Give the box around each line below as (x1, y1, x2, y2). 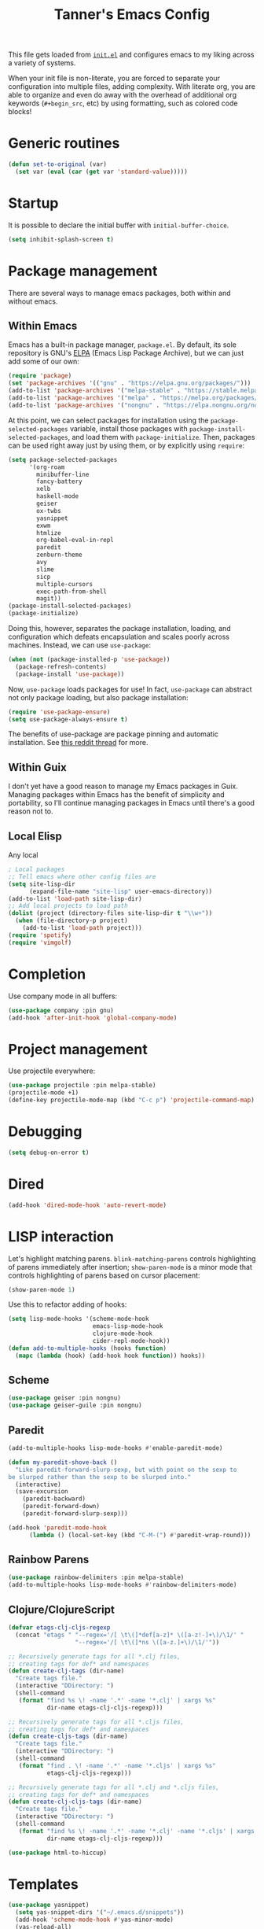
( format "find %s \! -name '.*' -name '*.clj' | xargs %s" (18, 1696, 216, 1704)
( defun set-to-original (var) (8, 160, 108, 168)
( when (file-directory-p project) (15, 917, 128, 925)
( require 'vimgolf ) (8, 939, 72, 946)
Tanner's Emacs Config (53, 6, 211, 24)
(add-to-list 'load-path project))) (22, 924, 143, 932)
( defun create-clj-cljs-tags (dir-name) (8, 1798, 143, 1806)
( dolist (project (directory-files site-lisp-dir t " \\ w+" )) (8, 909, 213, 917)
